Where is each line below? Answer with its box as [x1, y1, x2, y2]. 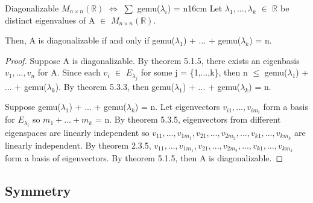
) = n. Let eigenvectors [134, 100, 220, 113]
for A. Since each [37, 66, 101, 79]
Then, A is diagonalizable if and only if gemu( [5, 34, 175, 47]
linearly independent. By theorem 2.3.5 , [5, 138, 151, 151]
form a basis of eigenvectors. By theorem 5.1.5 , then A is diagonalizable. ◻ [5, 151, 283, 164]
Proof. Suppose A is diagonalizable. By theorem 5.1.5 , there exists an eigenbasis [5, 54, 300, 66]
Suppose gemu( [5, 100, 61, 113]
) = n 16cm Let [167, 2, 223, 14]
